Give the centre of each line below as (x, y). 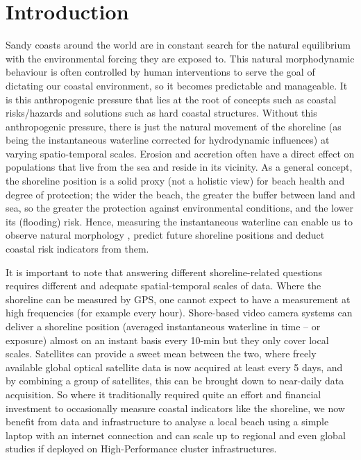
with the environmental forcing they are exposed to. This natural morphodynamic (180, 58)
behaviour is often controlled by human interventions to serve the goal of (160, 72)
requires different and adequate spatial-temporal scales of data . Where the (163, 286)
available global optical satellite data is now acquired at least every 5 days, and (174, 367)
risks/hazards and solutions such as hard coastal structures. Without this (161, 113)
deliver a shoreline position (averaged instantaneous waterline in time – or (163, 326)
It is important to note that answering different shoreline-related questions (164, 272)
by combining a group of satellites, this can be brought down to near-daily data (175, 381)
